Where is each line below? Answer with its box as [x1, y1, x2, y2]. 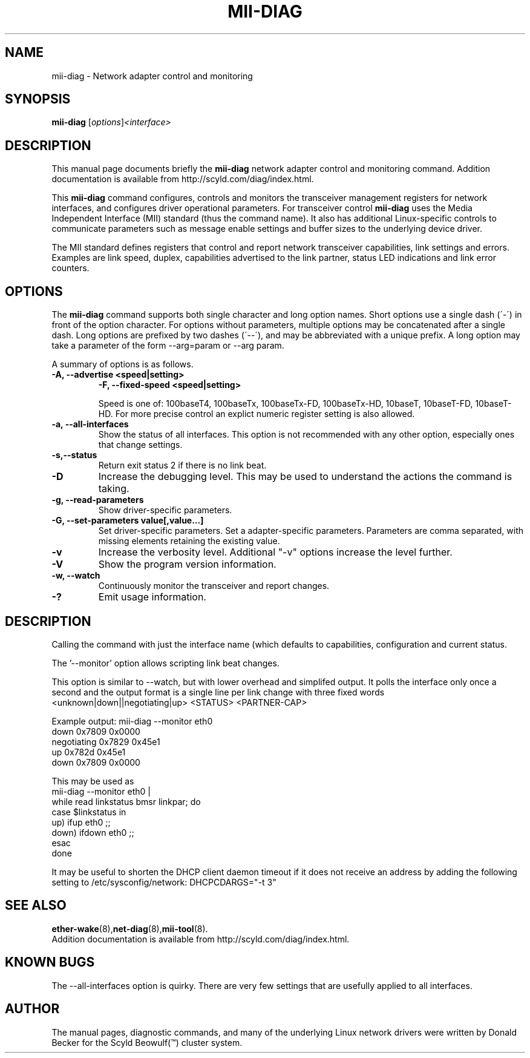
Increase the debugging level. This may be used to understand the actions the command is [98, 470, 512, 483]
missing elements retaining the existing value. [98, 536, 280, 547]
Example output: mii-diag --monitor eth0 [51, 715, 213, 726]
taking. [98, 482, 129, 495]
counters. [51, 263, 90, 274]
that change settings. [98, 439, 183, 450]
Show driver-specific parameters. [98, 505, 232, 516]
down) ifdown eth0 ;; [51, 827, 134, 838]
